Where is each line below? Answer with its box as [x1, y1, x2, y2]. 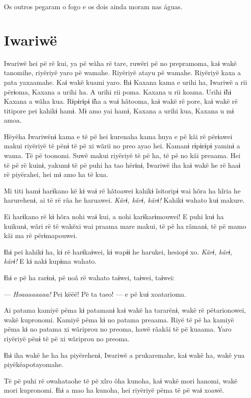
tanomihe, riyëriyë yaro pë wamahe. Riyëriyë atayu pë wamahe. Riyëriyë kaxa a [4, 67, 241, 78]
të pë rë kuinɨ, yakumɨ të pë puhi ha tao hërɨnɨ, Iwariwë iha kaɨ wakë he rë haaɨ [4, 159, 241, 170]
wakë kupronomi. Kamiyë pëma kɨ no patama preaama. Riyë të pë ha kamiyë [4, 314, 234, 324]
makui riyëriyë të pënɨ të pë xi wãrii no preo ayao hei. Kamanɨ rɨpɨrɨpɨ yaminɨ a [4, 141, 240, 151]
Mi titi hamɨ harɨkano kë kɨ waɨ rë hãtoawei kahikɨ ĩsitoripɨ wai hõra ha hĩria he [4, 185, 241, 195]
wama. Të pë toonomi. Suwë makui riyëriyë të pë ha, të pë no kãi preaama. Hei [4, 150, 241, 160]
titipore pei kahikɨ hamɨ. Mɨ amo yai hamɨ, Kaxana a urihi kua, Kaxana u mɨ [4, 105, 234, 115]
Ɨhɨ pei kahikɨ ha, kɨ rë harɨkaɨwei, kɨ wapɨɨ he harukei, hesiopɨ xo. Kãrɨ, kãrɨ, [4, 246, 233, 256]
